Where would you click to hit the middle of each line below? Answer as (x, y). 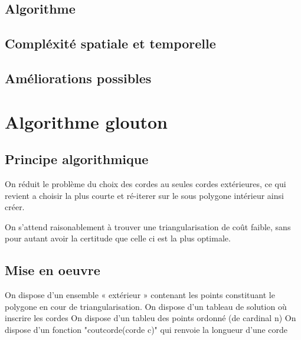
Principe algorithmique (77, 159)
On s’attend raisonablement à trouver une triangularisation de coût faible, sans (148, 226)
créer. (15, 207)
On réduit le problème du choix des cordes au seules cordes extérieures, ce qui (145, 183)
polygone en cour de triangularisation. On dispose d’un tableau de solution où (146, 306)
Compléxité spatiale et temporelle (110, 43)
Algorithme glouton (86, 121)
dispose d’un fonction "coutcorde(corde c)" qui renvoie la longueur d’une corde (146, 329)
